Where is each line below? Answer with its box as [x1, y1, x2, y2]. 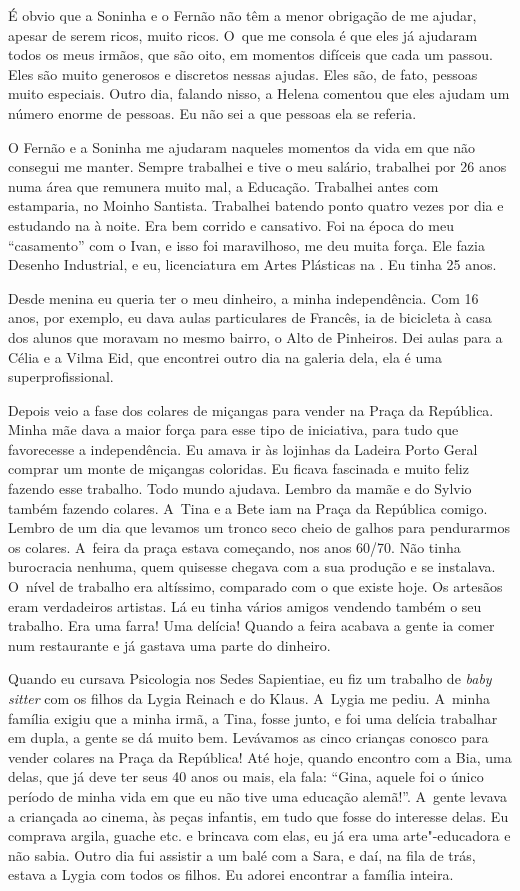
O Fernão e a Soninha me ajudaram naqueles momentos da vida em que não [8, 136, 476, 157]
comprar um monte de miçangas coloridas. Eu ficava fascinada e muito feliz [8, 458, 469, 479]
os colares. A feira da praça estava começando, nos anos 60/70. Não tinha [8, 536, 461, 557]
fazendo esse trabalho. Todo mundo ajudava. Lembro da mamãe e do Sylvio [8, 478, 472, 499]
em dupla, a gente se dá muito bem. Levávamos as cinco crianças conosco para [8, 727, 489, 748]
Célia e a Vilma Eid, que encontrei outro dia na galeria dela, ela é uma [8, 346, 442, 367]
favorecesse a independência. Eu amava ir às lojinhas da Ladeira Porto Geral [8, 438, 478, 459]
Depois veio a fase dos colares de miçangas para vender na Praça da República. [8, 399, 494, 420]
